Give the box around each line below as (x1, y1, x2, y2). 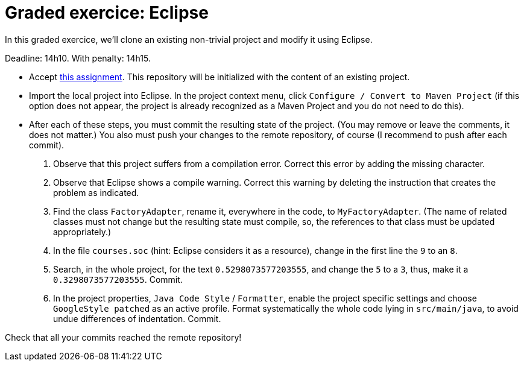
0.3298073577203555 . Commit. (53, 274, 183, 285)
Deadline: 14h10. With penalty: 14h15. (5, 52, 151, 63)
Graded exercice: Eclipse (5, 2, 209, 23)
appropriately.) (53, 226, 112, 237)
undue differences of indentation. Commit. (53, 313, 221, 324)
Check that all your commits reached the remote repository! (5, 332, 242, 342)
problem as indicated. (53, 187, 139, 198)
